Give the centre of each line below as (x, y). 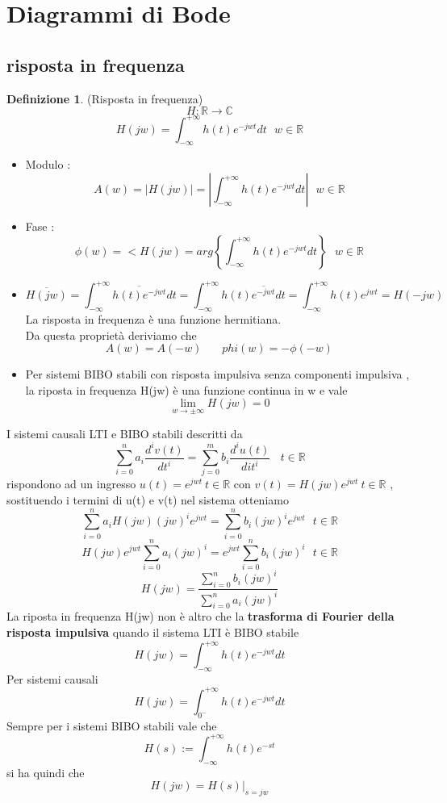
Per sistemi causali (52, 678)
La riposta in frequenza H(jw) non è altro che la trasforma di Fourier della (201, 616)
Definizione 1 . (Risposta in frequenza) (105, 98)
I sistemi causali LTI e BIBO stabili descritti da (125, 433)
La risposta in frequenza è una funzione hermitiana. (153, 318)
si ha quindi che (46, 772)
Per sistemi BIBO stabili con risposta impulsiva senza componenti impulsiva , (217, 374)
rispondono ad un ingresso (71, 484)
